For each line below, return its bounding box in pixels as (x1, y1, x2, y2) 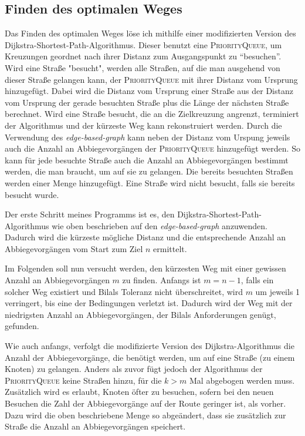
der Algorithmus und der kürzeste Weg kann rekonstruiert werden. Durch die (5, 119, 282, 131)
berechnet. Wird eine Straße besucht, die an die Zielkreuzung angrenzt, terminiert (5, 108, 299, 120)
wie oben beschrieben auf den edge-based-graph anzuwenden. (52, 219, 267, 232)
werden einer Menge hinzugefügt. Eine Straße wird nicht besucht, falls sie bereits (5, 176, 295, 189)
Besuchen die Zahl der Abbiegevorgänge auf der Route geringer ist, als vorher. (5, 397, 286, 410)
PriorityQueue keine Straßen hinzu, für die (5, 374, 162, 386)
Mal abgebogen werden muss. (189, 374, 295, 386)
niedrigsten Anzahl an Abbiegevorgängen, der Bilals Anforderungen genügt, (5, 308, 276, 320)
